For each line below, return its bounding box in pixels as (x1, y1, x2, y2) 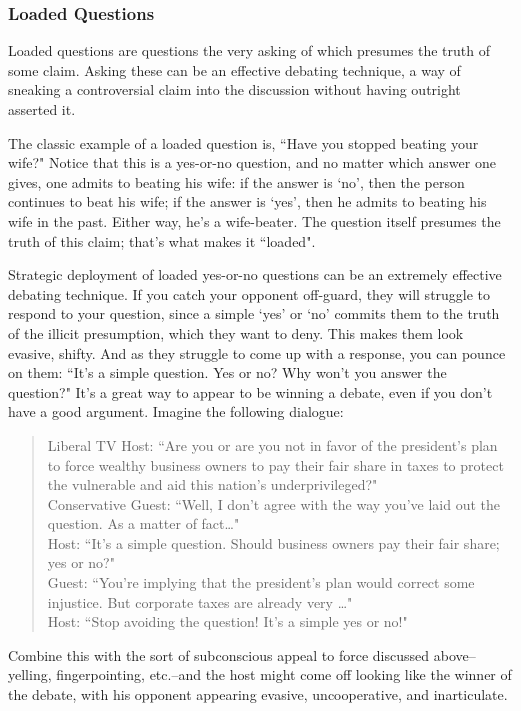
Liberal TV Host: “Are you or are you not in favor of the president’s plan (47, 434, 498, 455)
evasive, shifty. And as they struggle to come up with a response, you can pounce (8, 342, 506, 363)
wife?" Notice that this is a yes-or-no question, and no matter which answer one (8, 152, 496, 173)
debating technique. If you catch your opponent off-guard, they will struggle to (8, 283, 491, 304)
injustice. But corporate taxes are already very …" (47, 591, 353, 612)
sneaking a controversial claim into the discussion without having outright (8, 79, 461, 100)
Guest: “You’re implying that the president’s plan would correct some (47, 572, 475, 593)
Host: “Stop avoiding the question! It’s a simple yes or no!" (47, 611, 408, 632)
